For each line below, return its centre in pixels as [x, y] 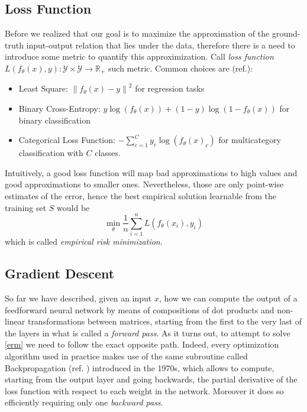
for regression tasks [170, 88]
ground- [286, 33]
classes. [108, 153]
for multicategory [250, 140]
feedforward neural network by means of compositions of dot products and [140, 309]
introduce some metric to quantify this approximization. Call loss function [139, 56]
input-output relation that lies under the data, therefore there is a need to [161, 45]
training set [26, 207]
